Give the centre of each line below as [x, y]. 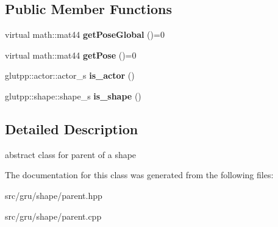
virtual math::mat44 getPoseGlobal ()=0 [85, 34]
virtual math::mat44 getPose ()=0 [71, 55]
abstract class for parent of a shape [71, 154]
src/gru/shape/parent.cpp [53, 216]
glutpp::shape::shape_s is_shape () [73, 95]
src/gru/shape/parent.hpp [54, 195]
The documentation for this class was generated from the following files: [139, 175]
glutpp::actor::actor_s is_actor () [70, 75]
